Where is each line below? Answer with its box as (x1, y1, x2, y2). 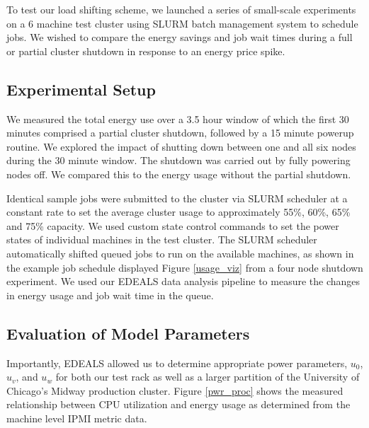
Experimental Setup (6, 78, 156, 100)
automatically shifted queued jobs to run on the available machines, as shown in (6, 245, 354, 260)
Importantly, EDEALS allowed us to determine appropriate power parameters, (6, 355, 348, 370)
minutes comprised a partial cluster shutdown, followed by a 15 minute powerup (6, 125, 354, 140)
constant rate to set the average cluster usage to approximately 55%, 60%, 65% (6, 204, 351, 219)
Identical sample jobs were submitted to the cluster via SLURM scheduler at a (6, 190, 348, 205)
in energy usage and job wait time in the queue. (6, 287, 214, 302)
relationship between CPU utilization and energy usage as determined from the (6, 397, 351, 412)
